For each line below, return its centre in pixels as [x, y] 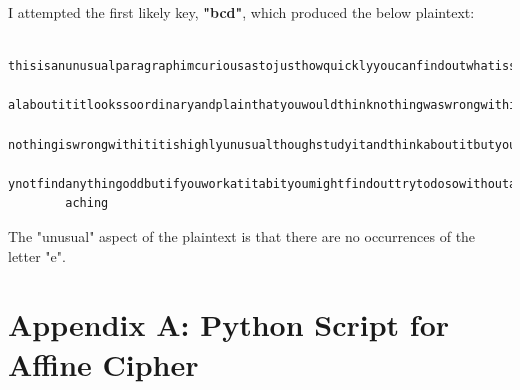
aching [87, 203]
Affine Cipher [103, 363]
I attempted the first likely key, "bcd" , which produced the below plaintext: [241, 12]
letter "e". [37, 255]
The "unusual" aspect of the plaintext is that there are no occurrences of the [242, 235]
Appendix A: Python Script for [229, 324]
